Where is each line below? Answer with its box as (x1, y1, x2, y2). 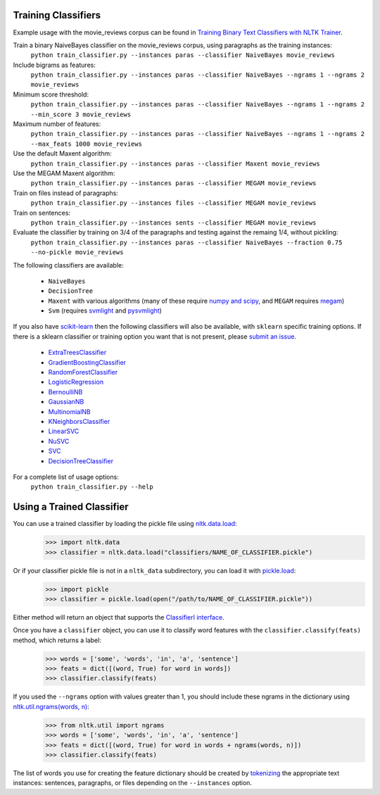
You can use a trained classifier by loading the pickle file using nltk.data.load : (13, 520, 237, 528)
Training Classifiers (13, 9, 101, 21)
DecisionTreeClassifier (48, 456, 114, 465)
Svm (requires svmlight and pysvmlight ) (48, 306, 162, 315)
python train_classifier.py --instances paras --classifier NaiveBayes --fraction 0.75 (30, 238, 343, 246)
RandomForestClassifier (48, 368, 118, 377)
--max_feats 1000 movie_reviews (30, 139, 142, 148)
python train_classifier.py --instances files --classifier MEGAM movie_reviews (30, 199, 317, 207)
